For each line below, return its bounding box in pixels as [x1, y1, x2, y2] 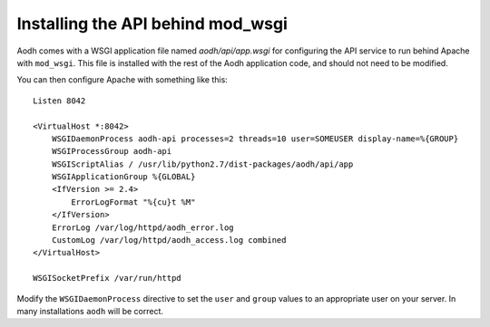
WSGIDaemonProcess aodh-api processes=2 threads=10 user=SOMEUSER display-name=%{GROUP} [51, 133, 459, 144]
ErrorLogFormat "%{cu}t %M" [71, 197, 196, 207]
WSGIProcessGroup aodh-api [51, 146, 172, 157]
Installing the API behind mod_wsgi [16, 14, 288, 34]
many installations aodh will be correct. [16, 305, 163, 316]
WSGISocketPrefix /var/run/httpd [33, 273, 181, 284]
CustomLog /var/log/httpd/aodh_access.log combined [51, 236, 287, 245]
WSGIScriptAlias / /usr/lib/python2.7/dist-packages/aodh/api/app [51, 159, 354, 169]
